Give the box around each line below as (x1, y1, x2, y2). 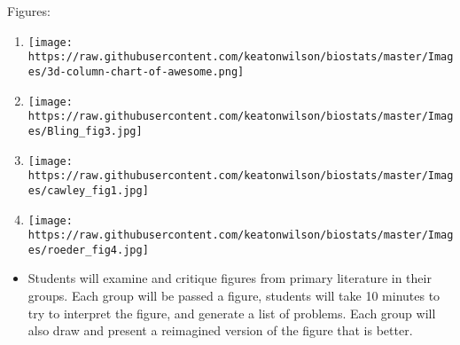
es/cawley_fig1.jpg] (27, 184, 149, 197)
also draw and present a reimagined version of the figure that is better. (27, 321, 413, 340)
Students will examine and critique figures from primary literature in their (27, 269, 432, 287)
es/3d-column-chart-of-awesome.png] (27, 65, 245, 78)
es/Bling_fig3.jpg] (27, 124, 143, 137)
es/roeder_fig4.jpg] (27, 243, 149, 256)
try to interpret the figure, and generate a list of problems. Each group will (27, 303, 436, 322)
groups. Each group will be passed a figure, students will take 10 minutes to (27, 286, 441, 305)
